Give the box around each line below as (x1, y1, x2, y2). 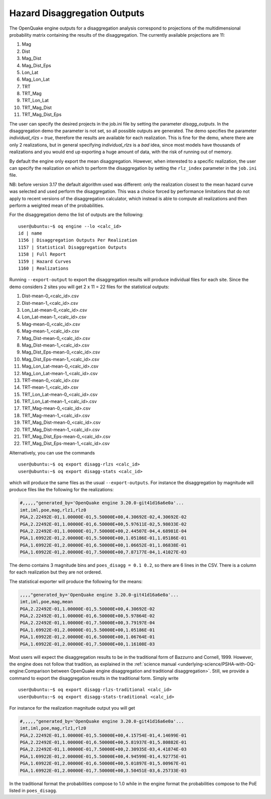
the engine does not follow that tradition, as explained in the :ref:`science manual (9, 661, 177, 667)
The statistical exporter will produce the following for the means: (9, 578, 143, 585)
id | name (18, 231, 42, 236)
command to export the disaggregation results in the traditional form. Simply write (9, 675, 179, 681)
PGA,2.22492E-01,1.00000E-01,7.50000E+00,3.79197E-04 (20, 620, 155, 626)
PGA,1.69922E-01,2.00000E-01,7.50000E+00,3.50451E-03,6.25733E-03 (20, 767, 187, 773)
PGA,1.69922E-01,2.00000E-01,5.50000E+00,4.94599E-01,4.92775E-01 (20, 753, 187, 759)
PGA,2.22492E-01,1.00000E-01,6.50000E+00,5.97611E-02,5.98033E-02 (20, 521, 187, 527)
